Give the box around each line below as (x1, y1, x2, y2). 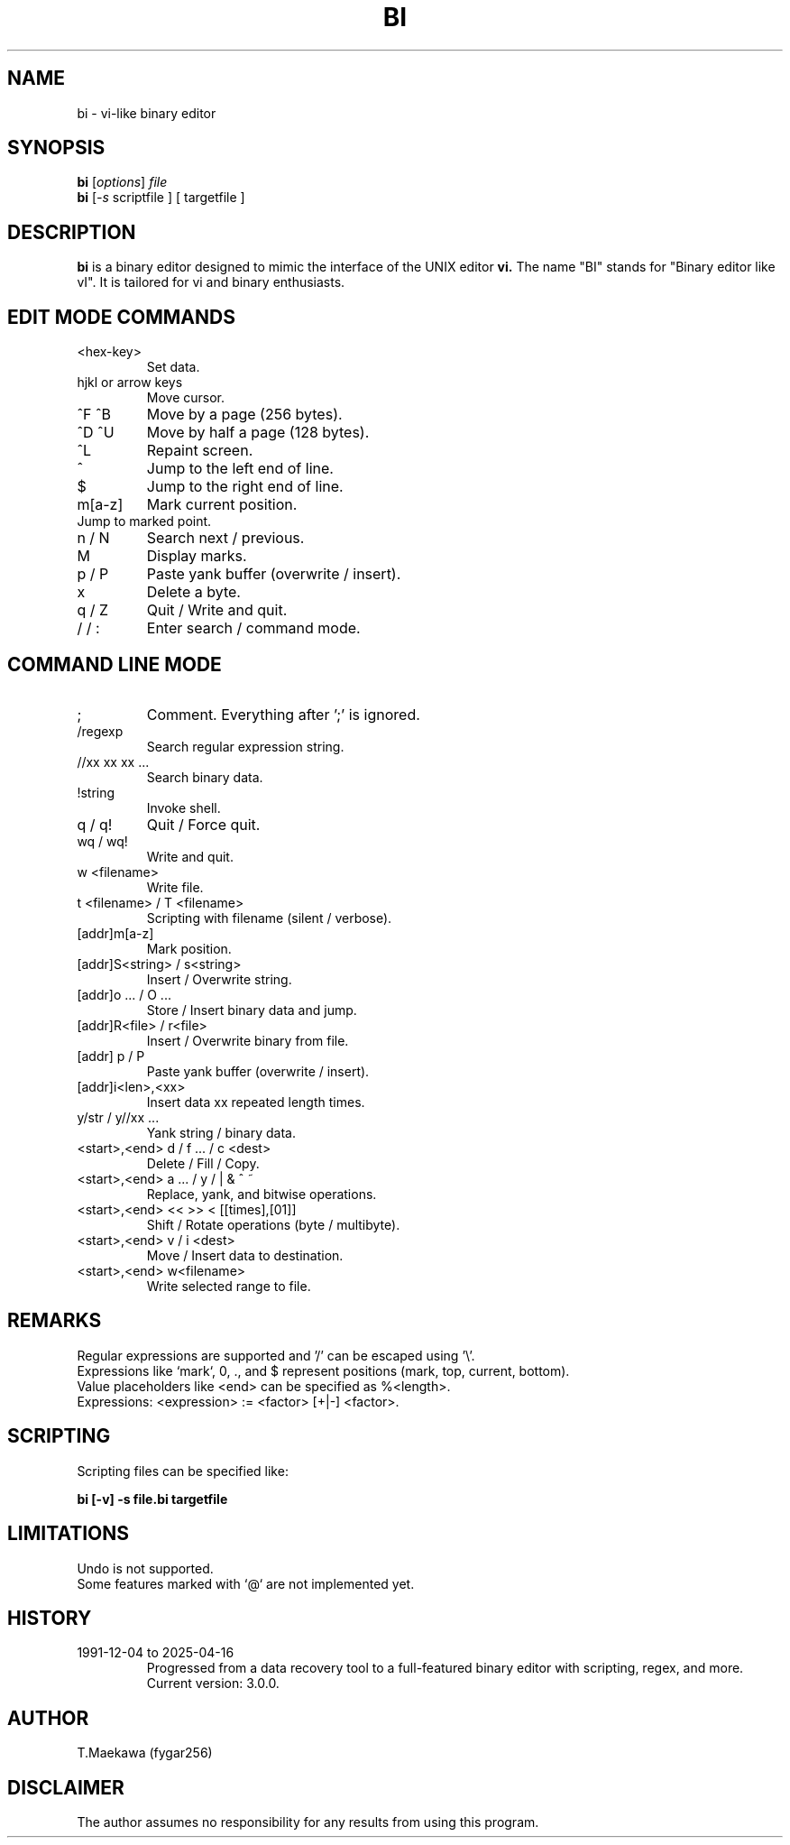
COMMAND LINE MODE (7, 652, 222, 676)
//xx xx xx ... (77, 753, 150, 770)
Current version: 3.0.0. (146, 1675, 280, 1692)
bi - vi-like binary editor (77, 105, 216, 121)
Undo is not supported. (77, 1560, 214, 1576)
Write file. (146, 879, 204, 895)
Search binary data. (146, 769, 263, 785)
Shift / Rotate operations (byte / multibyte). (146, 1216, 400, 1232)
